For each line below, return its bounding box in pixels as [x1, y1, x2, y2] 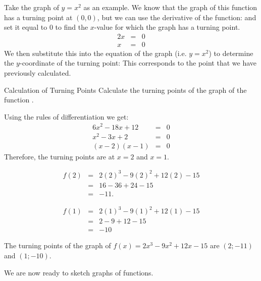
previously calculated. [4, 68, 71, 78]
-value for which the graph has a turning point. [94, 22, 240, 32]
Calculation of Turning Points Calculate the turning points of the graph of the [4, 84, 247, 95]
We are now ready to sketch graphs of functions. [4, 267, 153, 277]
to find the [55, 22, 88, 32]
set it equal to [4, 22, 47, 32]
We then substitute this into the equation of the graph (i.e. [4, 47, 187, 58]
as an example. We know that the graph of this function [83, 2, 257, 12]
